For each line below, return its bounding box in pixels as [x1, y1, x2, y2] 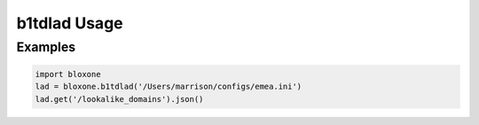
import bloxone [35, 69, 101, 79]
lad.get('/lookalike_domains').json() [35, 94, 204, 104]
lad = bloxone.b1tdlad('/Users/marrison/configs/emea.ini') [35, 82, 302, 92]
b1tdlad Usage [16, 13, 123, 33]
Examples [16, 39, 76, 55]
